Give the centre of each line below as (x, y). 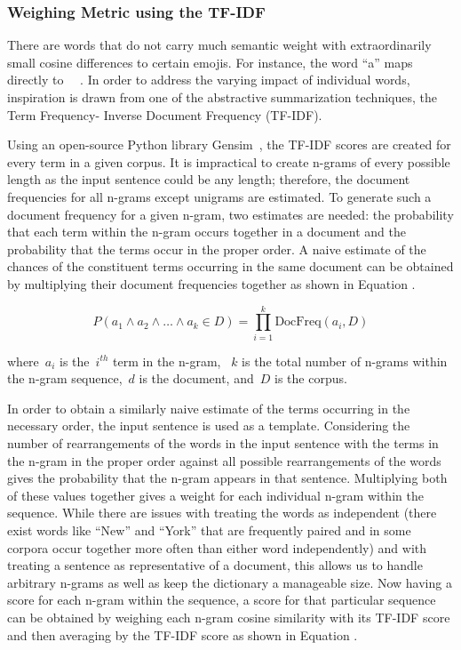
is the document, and (196, 378)
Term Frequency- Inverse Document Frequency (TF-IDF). (165, 114)
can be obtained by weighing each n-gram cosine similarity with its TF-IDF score (229, 617)
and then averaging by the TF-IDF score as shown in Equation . (183, 634)
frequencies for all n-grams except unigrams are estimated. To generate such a (219, 196)
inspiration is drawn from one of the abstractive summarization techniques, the (222, 97)
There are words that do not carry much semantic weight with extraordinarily (219, 45)
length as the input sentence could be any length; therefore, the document (209, 179)
